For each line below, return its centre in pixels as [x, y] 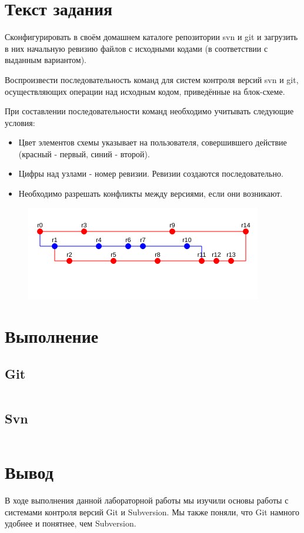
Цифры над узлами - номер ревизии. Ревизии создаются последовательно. [151, 173]
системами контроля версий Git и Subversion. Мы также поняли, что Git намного [152, 512]
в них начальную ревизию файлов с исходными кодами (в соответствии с [136, 48]
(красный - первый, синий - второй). [84, 153]
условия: [20, 122]
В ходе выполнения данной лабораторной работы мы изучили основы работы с [147, 500]
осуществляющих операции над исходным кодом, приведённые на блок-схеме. [145, 91]
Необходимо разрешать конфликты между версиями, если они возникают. [151, 193]
